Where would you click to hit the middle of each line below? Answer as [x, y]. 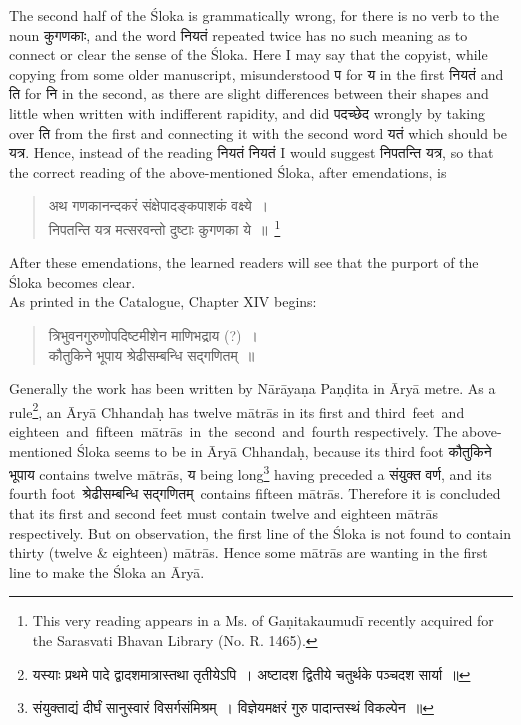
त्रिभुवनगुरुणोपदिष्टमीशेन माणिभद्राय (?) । [153, 334]
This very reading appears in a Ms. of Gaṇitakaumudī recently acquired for [263, 620]
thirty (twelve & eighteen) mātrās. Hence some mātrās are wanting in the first [248, 552]
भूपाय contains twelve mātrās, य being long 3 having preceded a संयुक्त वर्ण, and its [250, 472]
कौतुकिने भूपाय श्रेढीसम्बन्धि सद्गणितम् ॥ [151, 354]
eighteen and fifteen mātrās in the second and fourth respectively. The [233, 431]
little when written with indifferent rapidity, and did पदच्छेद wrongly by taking [247, 112]
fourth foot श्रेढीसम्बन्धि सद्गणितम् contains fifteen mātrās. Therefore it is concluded [255, 493]
